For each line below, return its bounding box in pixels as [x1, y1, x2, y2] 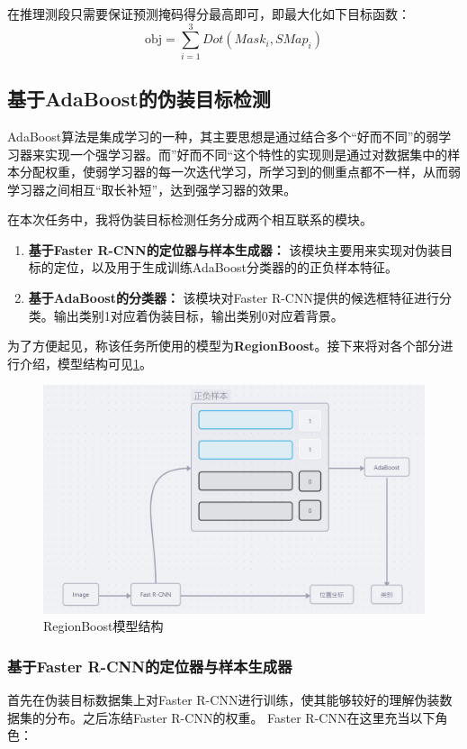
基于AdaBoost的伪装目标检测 [7, 85, 271, 113]
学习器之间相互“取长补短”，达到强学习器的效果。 [7, 179, 297, 198]
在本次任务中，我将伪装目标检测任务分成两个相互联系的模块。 [7, 210, 373, 229]
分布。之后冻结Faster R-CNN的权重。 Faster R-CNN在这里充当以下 [44, 708, 436, 726]
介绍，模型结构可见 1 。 [19, 353, 152, 372]
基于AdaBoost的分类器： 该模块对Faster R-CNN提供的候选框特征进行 [28, 288, 439, 307]
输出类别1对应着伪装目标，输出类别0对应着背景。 [53, 306, 344, 324]
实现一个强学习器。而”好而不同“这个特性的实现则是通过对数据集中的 [44, 144, 448, 163]
